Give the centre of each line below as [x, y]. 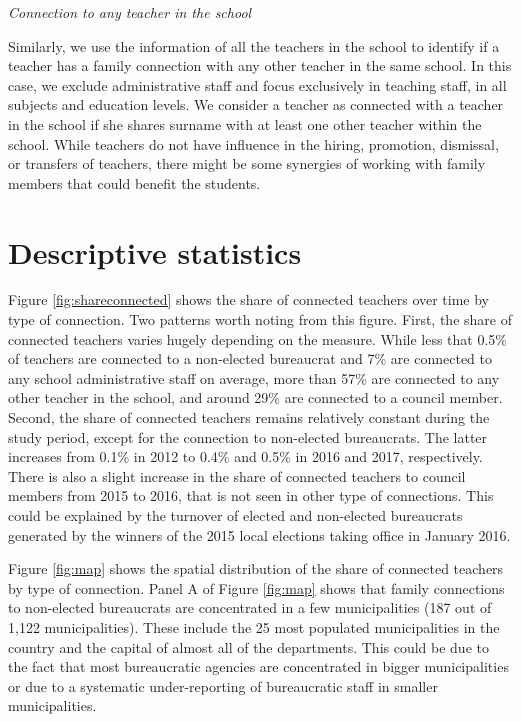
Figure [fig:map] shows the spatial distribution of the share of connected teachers [256, 568]
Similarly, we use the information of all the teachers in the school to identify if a [254, 45]
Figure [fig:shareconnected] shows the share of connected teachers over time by [249, 299]
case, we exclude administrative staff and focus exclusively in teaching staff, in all [257, 84]
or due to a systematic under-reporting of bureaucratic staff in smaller [223, 685]
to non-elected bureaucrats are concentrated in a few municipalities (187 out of [250, 607]
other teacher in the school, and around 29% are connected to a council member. [255, 397]
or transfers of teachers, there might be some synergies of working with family [247, 163]
